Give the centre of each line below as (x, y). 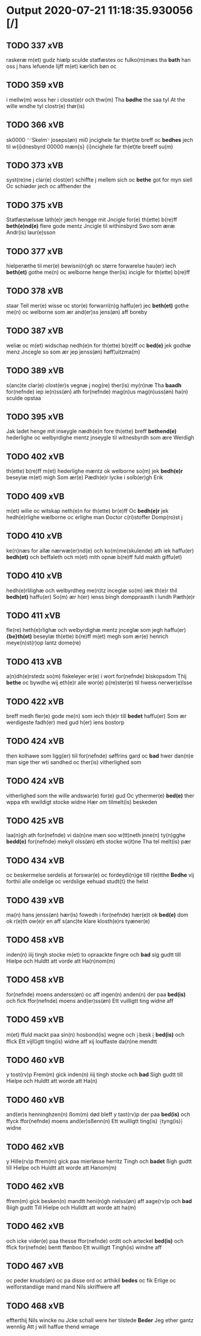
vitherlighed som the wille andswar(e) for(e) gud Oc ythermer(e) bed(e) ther (100, 795)
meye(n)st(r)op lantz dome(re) (44, 643)
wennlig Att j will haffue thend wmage (53, 1327)
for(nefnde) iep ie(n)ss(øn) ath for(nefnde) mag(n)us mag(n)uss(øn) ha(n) (97, 391)
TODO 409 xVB (35, 496)
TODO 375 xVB (35, 205)
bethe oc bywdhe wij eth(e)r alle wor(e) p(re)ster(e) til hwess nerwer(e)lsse (99, 682)
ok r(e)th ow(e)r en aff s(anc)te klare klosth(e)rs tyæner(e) (78, 921)
